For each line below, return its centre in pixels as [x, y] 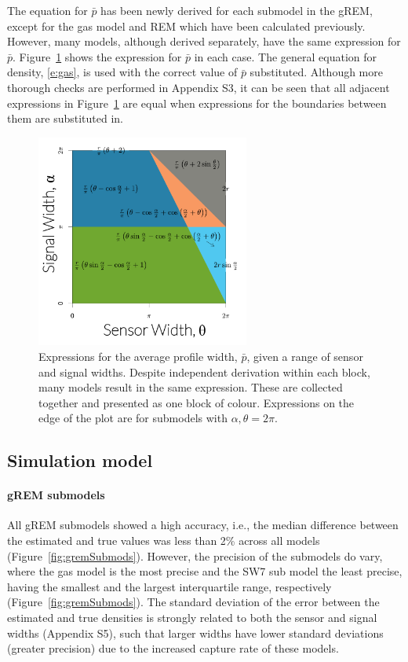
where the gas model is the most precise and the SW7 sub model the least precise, [205, 571]
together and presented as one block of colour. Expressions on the [197, 402]
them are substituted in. [65, 118]
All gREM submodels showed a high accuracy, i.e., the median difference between [203, 525]
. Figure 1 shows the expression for [97, 56]
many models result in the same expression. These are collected [191, 387]
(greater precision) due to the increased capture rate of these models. [173, 648]
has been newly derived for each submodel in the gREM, [237, 10]
